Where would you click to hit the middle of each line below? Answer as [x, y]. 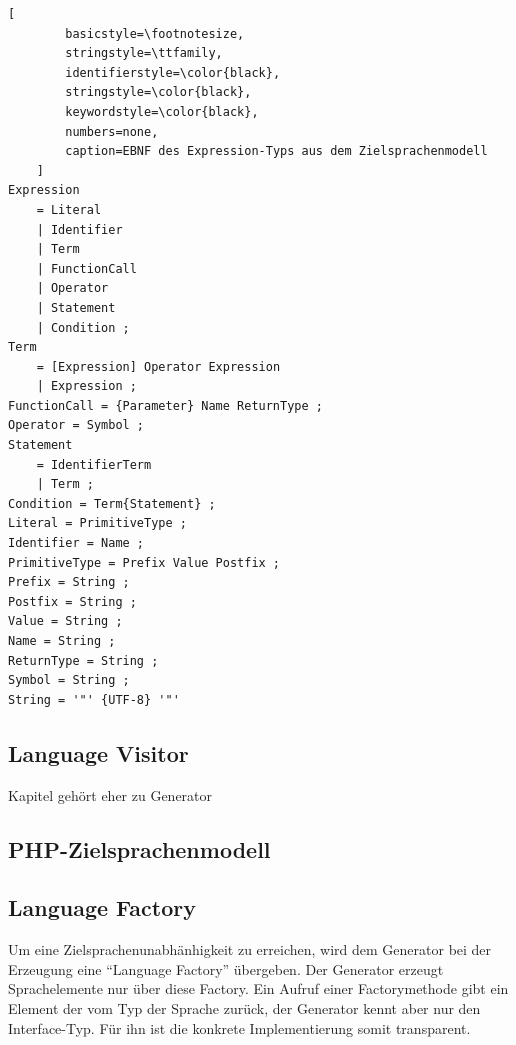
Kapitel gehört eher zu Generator [110, 794]
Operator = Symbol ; [76, 425]
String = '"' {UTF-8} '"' [94, 699]
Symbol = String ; [69, 680]
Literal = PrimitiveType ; [97, 523]
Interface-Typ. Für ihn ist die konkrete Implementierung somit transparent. [239, 1027]
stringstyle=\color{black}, [158, 92]
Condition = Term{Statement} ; [112, 503]
